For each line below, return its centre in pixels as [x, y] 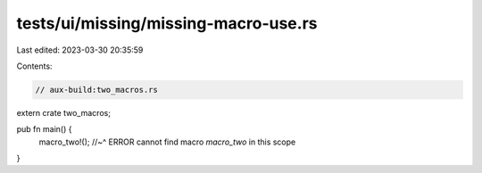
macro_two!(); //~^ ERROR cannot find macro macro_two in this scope [167, 142]
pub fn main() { [44, 129]
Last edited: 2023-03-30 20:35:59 [80, 50]
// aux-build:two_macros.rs [96, 90]
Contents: [34, 66]
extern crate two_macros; [64, 112]
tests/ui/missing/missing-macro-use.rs [167, 23]
